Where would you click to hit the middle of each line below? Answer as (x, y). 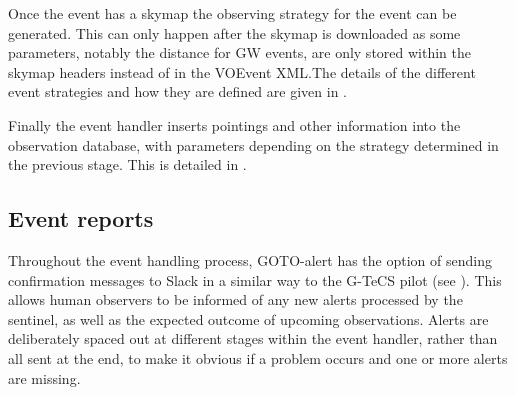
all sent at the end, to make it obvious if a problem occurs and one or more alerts (258, 357)
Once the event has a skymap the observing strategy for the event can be (232, 13)
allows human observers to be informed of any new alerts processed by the (235, 299)
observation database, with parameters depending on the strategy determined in (253, 144)
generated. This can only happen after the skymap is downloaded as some (234, 32)
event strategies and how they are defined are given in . (177, 91)
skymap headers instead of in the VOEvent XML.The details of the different (242, 71)
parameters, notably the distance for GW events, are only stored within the (239, 52)
